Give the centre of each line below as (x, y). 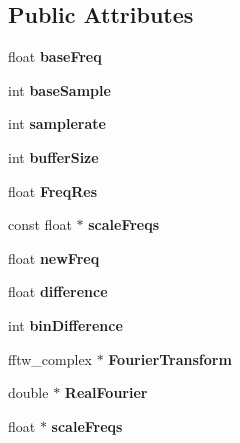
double (28, 392)
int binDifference (65, 324)
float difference (58, 291)
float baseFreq (55, 56)
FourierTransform (170, 358)
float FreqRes (53, 190)
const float (40, 224)
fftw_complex (50, 358)
